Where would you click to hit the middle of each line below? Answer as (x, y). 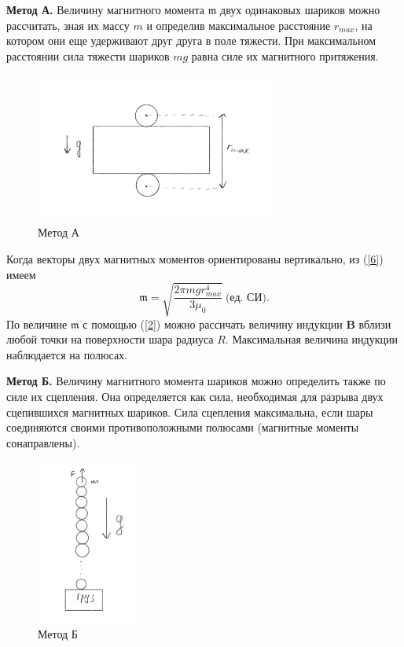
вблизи (375, 323)
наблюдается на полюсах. (67, 354)
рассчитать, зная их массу (68, 25)
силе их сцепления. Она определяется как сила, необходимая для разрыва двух (195, 397)
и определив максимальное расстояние (239, 25)
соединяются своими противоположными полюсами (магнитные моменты (183, 427)
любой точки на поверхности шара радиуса (110, 339)
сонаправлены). (43, 442)
